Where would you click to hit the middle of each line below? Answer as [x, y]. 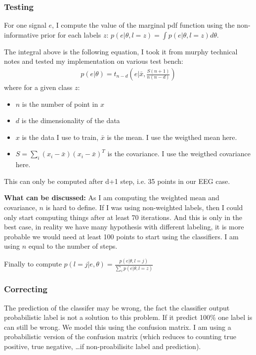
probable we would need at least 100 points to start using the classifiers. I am [121, 236]
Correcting [26, 289]
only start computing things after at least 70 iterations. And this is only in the [123, 217]
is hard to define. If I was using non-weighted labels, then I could [144, 207]
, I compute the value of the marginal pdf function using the [143, 25]
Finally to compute [33, 264]
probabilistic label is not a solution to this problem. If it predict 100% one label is [128, 317]
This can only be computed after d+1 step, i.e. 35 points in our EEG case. [117, 181]
